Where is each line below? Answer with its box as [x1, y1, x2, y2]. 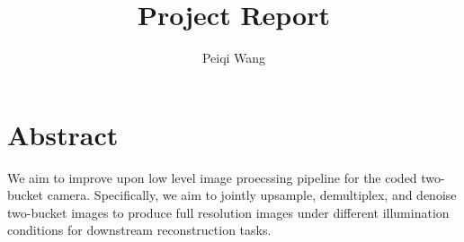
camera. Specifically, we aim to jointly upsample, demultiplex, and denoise [47, 186, 457, 204]
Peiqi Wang [201, 48, 266, 67]
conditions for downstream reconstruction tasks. [7, 220, 272, 239]
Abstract [7, 116, 119, 152]
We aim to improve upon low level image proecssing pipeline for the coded [7, 168, 417, 186]
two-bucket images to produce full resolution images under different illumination [7, 203, 450, 221]
